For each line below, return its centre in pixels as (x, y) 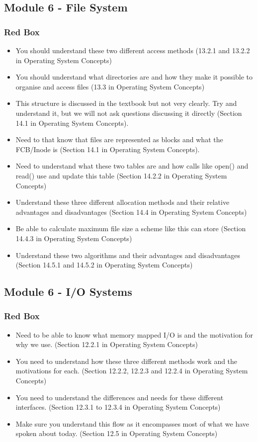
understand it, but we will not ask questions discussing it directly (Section (129, 113)
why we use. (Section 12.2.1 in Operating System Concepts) (107, 344)
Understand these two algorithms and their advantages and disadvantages (128, 255)
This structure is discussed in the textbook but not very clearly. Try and (126, 103)
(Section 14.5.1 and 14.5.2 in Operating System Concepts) (104, 265)
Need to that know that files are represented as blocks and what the (119, 139)
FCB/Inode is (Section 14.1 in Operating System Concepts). (108, 149)
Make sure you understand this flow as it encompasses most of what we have (132, 423)
